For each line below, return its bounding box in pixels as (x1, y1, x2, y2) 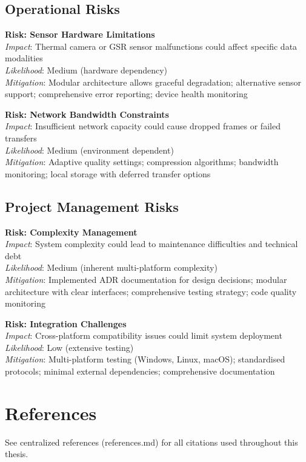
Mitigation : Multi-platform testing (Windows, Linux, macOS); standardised (5, 353, 285, 365)
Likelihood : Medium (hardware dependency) (5, 63, 168, 76)
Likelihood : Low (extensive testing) (5, 341, 134, 353)
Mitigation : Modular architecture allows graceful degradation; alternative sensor (5, 75, 301, 88)
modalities (5, 52, 43, 64)
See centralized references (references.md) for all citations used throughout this (5, 435, 298, 448)
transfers (5, 131, 37, 144)
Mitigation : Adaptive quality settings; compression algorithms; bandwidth (5, 155, 279, 168)
